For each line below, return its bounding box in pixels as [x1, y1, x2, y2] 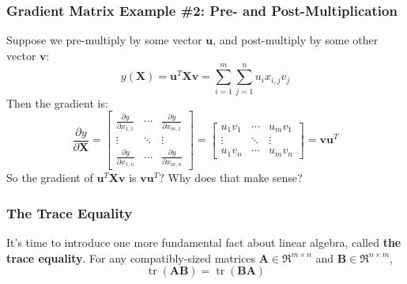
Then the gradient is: [6, 94, 108, 111]
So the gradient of [6, 169, 93, 186]
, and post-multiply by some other [213, 32, 379, 48]
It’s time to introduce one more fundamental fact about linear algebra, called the [6, 234, 401, 251]
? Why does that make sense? [159, 169, 303, 186]
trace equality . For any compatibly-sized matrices [6, 249, 256, 266]
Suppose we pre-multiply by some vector [6, 32, 202, 48]
